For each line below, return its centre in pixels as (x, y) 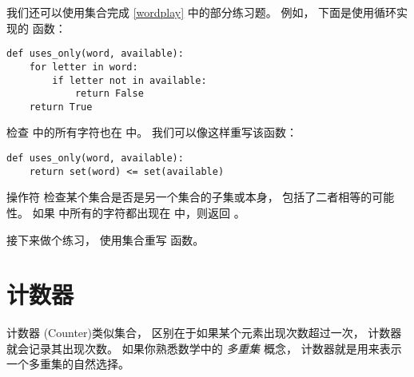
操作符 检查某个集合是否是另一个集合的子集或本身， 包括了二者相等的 (189, 197)
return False (109, 94)
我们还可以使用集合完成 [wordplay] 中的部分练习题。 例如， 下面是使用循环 (202, 12)
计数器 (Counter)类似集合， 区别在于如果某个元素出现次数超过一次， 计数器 (204, 333)
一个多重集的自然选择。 (68, 364)
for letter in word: (84, 67)
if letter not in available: (129, 80)
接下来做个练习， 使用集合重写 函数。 (105, 239)
